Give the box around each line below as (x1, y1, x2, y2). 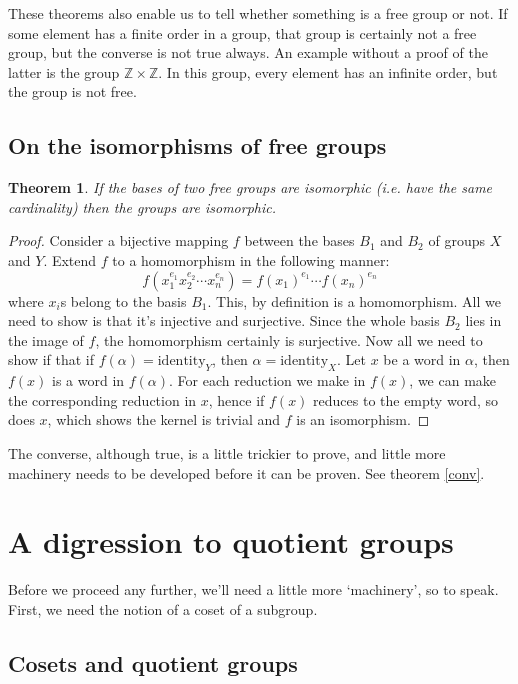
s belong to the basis (60, 290, 187, 311)
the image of (8, 329, 84, 350)
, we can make (409, 370, 497, 391)
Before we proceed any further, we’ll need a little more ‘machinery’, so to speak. (8, 579, 499, 600)
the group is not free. (8, 81, 137, 102)
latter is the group (8, 61, 120, 82)
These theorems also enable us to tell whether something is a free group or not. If (8, 3, 508, 23)
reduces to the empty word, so (313, 389, 498, 410)
